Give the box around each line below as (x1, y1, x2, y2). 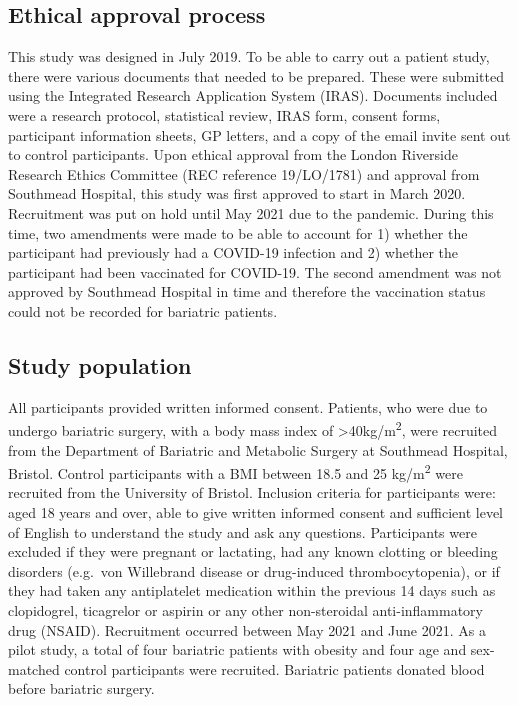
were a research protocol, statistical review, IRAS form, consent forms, (8, 104, 441, 125)
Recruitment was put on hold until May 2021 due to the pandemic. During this (8, 202, 494, 223)
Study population (8, 349, 192, 380)
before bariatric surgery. (8, 678, 155, 699)
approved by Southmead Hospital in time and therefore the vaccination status (8, 281, 486, 302)
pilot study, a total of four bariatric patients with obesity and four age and (8, 639, 467, 660)
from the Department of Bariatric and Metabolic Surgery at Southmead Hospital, (8, 439, 508, 460)
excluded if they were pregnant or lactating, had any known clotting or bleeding (8, 541, 498, 562)
